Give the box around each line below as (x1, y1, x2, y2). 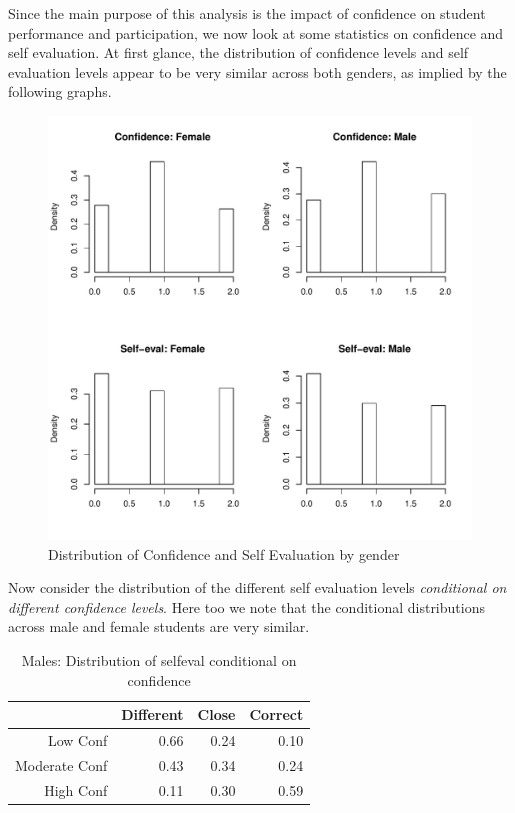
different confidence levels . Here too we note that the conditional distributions (8, 596, 485, 617)
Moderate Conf (15, 754, 108, 775)
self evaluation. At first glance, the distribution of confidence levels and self (8, 42, 469, 63)
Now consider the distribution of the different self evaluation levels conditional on (8, 577, 507, 598)
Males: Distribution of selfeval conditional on (21, 649, 297, 670)
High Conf (44, 779, 108, 800)
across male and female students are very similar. (8, 616, 310, 637)
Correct (249, 704, 304, 725)
